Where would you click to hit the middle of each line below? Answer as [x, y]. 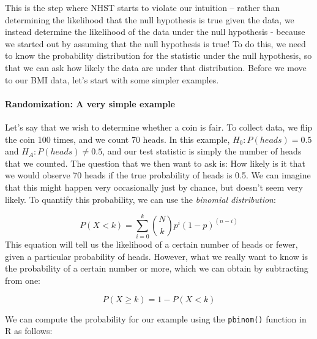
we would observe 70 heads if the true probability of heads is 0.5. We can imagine [158, 175]
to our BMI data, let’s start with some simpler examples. [112, 79]
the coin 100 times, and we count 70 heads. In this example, [117, 139]
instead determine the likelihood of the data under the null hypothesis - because [155, 32]
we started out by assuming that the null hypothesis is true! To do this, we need [155, 43]
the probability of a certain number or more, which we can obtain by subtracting [157, 268]
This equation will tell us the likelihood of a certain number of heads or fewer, [151, 244]
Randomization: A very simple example [90, 103]
